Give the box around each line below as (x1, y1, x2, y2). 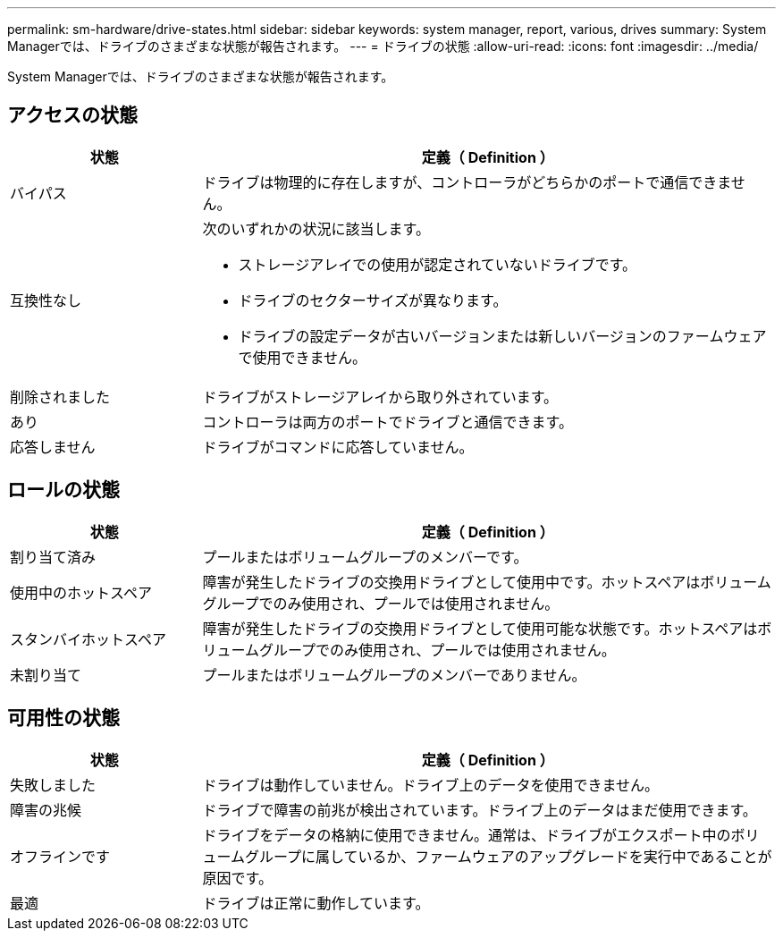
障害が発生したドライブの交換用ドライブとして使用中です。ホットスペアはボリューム (202, 572, 771, 591)
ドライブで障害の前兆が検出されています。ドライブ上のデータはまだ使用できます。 (202, 800, 757, 819)
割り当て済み (10, 547, 97, 566)
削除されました (10, 387, 111, 406)
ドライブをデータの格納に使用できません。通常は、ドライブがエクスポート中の (202, 825, 731, 844)
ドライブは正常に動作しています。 (202, 893, 430, 912)
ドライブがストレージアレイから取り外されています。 (202, 387, 559, 406)
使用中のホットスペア (10, 583, 152, 602)
